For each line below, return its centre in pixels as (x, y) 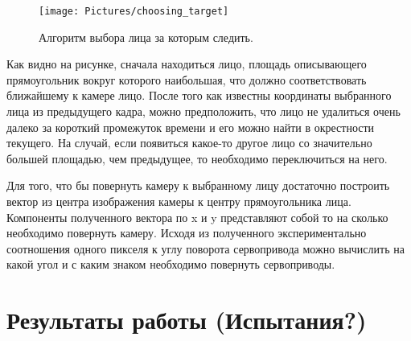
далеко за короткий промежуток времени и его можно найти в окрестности (191, 127)
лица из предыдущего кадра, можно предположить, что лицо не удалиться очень (203, 111)
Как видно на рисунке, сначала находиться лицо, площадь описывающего (187, 64)
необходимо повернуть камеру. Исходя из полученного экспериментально (187, 233)
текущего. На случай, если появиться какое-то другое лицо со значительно (189, 143)
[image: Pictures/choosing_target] (134, 11)
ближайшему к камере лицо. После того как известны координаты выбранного (199, 95)
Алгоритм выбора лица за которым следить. (146, 37)
